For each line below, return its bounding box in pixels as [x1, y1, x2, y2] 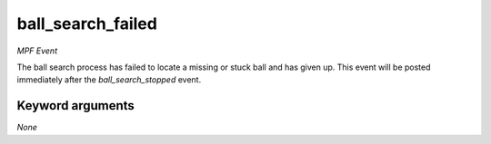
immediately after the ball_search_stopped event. [16, 74, 202, 85]
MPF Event [16, 45, 58, 56]
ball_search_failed [16, 14, 158, 34]
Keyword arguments [16, 98, 135, 113]
